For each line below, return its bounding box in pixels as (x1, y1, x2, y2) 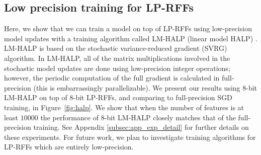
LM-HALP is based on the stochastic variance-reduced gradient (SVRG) (4, 43, 227, 53)
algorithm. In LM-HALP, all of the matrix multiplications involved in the (4, 52, 230, 63)
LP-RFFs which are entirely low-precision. (4, 141, 134, 152)
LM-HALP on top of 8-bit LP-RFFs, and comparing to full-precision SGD (4, 92, 232, 103)
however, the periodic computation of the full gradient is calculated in (4, 72, 220, 83)
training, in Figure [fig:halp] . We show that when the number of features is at (4, 102, 244, 112)
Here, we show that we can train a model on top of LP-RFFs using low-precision (4, 23, 252, 34)
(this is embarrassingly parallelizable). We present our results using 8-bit (33, 82, 257, 93)
